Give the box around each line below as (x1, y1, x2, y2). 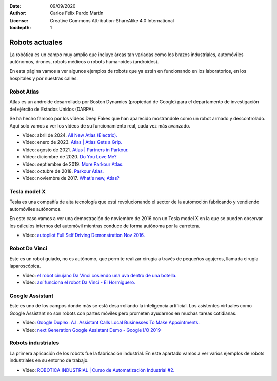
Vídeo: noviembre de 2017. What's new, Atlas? (22, 175, 120, 182)
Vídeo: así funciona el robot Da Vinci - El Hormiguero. (22, 279, 135, 285)
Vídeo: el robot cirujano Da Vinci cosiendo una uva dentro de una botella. (22, 272, 177, 278)
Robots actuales (9, 38, 63, 46)
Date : (9, 3, 22, 9)
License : (9, 17, 28, 23)
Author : (9, 10, 27, 16)
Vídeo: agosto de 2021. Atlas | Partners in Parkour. (22, 147, 129, 153)
